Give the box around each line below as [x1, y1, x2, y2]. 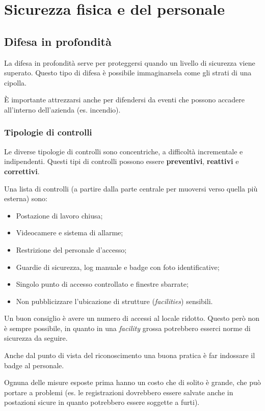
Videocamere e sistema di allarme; [16, 227, 123, 238]
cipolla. [4, 77, 26, 88]
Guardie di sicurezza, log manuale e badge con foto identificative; [16, 261, 220, 272]
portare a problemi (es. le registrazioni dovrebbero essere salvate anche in [4, 387, 233, 397]
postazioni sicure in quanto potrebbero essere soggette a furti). [4, 397, 200, 407]
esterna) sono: [4, 193, 47, 204]
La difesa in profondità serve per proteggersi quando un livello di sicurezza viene [4, 57, 255, 68]
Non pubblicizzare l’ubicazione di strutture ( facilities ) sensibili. [16, 295, 213, 306]
